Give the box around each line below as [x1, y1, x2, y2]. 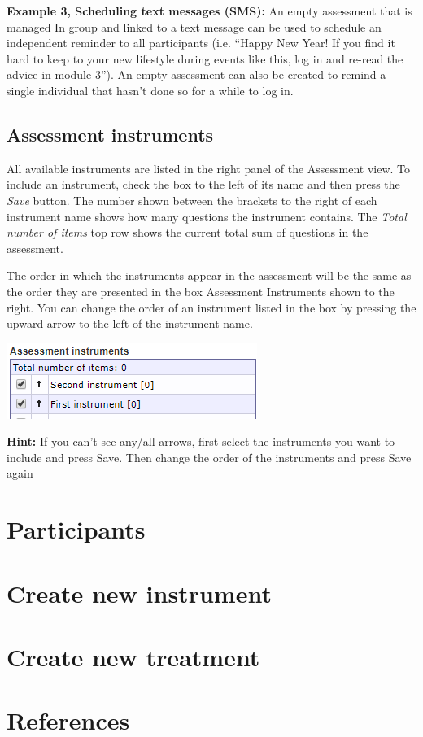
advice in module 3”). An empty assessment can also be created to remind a [7, 66, 386, 83]
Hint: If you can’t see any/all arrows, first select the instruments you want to [7, 433, 395, 450]
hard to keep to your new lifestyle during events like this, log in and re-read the [7, 50, 403, 67]
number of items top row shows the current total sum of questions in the [7, 224, 368, 241]
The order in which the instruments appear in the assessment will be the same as [7, 267, 412, 284]
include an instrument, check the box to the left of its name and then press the [7, 176, 400, 193]
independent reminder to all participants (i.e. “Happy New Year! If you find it [7, 34, 395, 51]
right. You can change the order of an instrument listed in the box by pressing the [7, 299, 416, 316]
